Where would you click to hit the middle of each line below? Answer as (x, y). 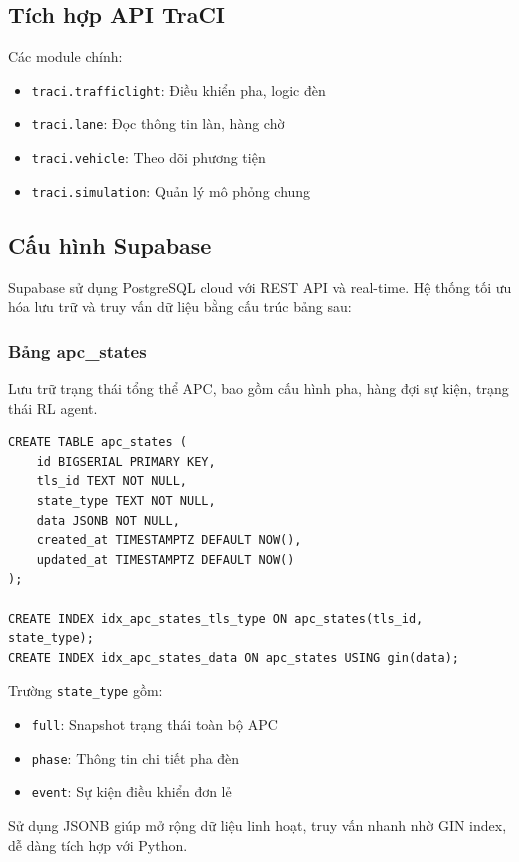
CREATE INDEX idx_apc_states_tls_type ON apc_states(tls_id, (216, 618)
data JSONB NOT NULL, (108, 520)
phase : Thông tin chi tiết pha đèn (135, 757)
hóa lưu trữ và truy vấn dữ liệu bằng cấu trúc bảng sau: (180, 306)
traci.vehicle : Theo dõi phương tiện (148, 157)
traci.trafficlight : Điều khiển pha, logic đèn (178, 89)
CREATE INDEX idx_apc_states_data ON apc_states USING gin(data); (234, 657)
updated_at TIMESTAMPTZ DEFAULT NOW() (165, 559)
